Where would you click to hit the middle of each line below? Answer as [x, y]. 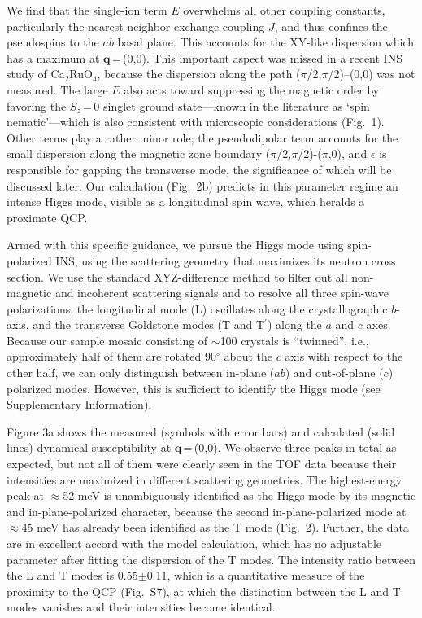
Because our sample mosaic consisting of [107, 340]
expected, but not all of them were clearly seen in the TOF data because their [202, 464]
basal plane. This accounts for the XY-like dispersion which [266, 42]
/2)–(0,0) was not [372, 74]
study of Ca [36, 74]
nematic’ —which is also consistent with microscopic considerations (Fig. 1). [196, 122]
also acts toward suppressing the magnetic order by [252, 89]
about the [248, 356]
